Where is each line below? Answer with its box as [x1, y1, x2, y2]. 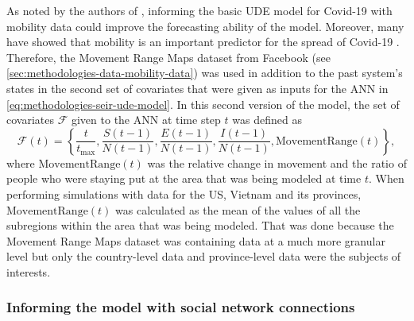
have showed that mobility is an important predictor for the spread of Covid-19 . [6, 33, 400, 50]
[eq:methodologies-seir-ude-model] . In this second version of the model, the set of [6, 95, 400, 112]
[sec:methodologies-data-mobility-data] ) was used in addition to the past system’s [6, 64, 403, 81]
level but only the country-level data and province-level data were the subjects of [6, 248, 401, 265]
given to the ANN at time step [71, 111, 221, 128]
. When [368, 170, 404, 187]
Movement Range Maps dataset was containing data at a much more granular [6, 232, 385, 249]
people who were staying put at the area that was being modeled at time [6, 170, 362, 187]
